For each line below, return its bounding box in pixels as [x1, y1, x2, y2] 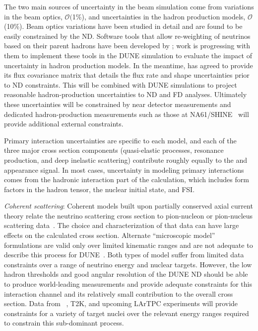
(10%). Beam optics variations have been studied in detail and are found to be [4, 21, 243, 31]
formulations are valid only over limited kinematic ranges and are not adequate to [4, 239, 253, 250]
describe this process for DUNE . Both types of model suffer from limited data [4, 249, 244, 260]
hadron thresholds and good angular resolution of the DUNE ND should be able [4, 269, 248, 279]
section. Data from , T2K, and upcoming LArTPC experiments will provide [4, 298, 238, 309]
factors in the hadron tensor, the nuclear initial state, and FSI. [4, 184, 195, 194]
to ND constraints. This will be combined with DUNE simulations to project [4, 79, 237, 90]
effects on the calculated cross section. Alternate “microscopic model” [4, 230, 215, 240]
